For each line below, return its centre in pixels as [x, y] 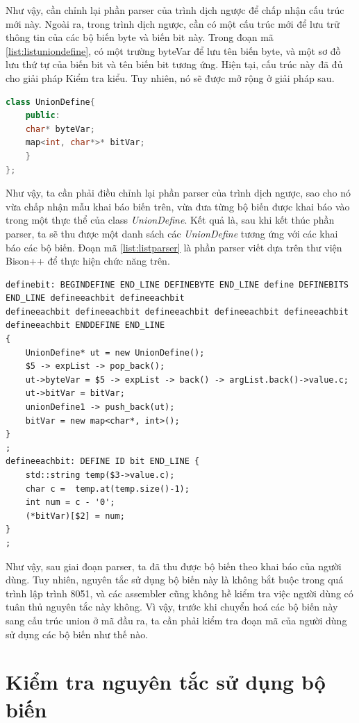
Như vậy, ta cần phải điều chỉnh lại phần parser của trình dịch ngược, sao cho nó [178, 193]
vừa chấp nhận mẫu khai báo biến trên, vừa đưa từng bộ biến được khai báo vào [178, 206]
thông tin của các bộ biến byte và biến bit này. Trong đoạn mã [140, 37]
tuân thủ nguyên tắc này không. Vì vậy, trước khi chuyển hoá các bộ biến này [172, 607]
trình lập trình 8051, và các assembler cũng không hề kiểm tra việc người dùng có [179, 593]
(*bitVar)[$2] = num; [75, 516]
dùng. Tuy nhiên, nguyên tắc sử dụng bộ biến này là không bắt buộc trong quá [175, 580]
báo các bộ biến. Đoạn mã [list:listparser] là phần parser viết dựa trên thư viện [174, 247]
